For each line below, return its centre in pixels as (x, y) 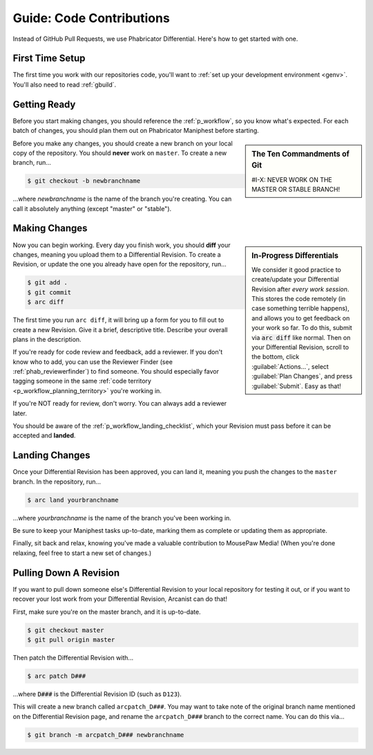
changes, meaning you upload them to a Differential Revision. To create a (117, 254)
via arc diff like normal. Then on (301, 337)
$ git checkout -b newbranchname (84, 181)
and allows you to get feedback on (301, 318)
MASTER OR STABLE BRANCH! (296, 190)
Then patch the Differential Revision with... (73, 657)
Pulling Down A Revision (66, 573)
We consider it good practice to (296, 269)
